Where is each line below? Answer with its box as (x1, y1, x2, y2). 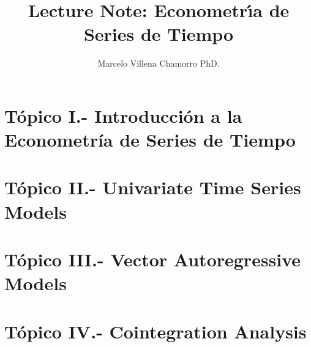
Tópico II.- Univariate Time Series (4, 175, 301, 200)
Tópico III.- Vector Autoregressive (4, 247, 301, 272)
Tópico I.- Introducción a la (4, 103, 242, 128)
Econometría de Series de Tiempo (4, 127, 296, 152)
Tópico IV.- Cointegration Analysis (4, 318, 307, 343)
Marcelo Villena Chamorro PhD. (97, 57, 220, 70)
